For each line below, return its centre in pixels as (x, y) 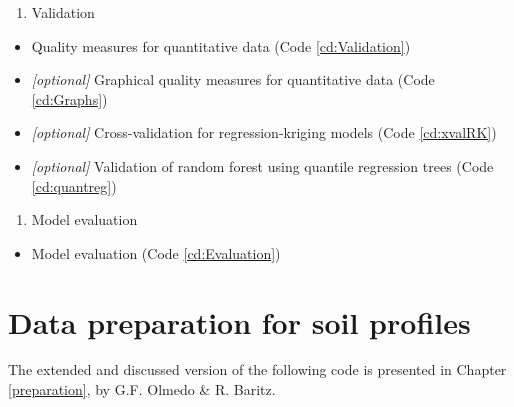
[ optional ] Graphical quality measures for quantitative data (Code (233, 79)
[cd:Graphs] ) (69, 98)
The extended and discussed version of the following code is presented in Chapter (257, 369)
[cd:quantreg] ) (74, 185)
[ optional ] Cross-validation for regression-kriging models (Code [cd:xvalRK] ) (264, 132)
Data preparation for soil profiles (239, 321)
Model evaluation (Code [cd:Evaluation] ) (156, 252)
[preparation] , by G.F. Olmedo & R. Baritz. (142, 389)
